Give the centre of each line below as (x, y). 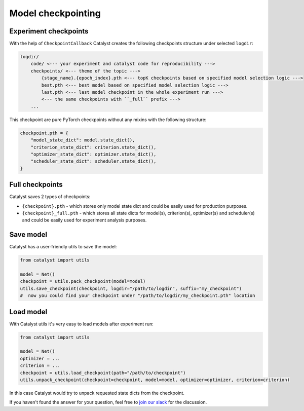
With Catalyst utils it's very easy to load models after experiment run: (82, 324)
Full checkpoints (36, 185)
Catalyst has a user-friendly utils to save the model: (63, 247)
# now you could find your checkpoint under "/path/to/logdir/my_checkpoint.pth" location (138, 296)
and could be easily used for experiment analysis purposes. (84, 220)
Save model (28, 235)
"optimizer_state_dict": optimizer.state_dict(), (93, 154)
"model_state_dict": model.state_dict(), (83, 140)
